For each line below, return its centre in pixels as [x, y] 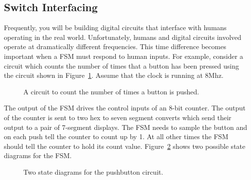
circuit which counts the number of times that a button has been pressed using [122, 65]
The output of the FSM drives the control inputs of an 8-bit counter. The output [125, 108]
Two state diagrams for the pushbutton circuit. [93, 171]
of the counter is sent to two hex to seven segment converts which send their [118, 117]
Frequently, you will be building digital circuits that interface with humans [115, 27]
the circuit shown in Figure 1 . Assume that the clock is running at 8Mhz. [114, 75]
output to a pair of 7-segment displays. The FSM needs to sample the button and [125, 127]
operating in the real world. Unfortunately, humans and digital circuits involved [123, 37]
